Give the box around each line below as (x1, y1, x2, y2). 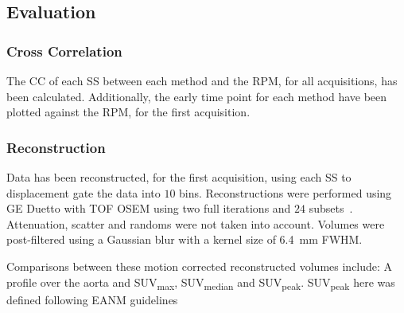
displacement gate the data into (6, 184, 161, 201)
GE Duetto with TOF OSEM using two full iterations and (6, 200, 291, 217)
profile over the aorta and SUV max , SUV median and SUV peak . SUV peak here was (6, 273, 395, 292)
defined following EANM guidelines (6, 291, 178, 307)
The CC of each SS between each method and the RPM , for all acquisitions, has (6, 72, 398, 88)
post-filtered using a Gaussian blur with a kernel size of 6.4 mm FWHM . (6, 231, 363, 248)
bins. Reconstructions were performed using (179, 184, 392, 201)
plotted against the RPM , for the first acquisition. (6, 104, 251, 120)
